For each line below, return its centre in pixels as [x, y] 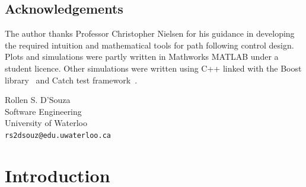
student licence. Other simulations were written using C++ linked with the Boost [153, 68]
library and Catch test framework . [71, 80]
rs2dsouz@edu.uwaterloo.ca [58, 135]
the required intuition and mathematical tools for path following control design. [149, 45]
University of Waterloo [46, 123]
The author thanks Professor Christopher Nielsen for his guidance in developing [150, 33]
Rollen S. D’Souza [38, 100]
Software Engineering [43, 111]
